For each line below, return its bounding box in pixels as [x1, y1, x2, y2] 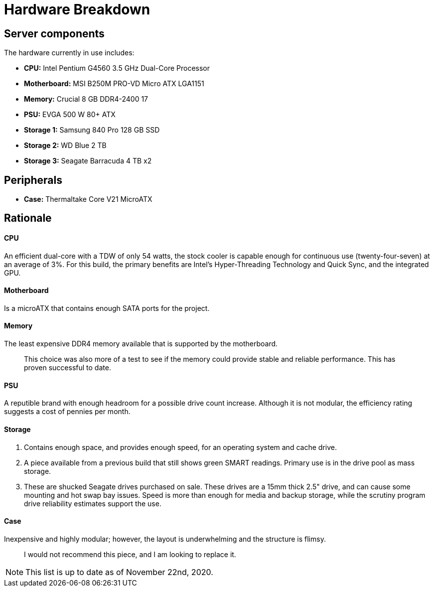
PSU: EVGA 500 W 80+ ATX [24, 110, 116, 119]
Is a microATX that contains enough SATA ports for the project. [4, 303, 210, 312]
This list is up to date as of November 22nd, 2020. [25, 567, 213, 577]
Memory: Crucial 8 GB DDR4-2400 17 [24, 95, 148, 104]
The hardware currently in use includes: [4, 48, 135, 57]
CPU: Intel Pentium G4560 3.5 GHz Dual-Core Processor [24, 64, 210, 73]
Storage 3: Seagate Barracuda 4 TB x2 [24, 156, 152, 165]
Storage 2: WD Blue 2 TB [24, 141, 107, 150]
